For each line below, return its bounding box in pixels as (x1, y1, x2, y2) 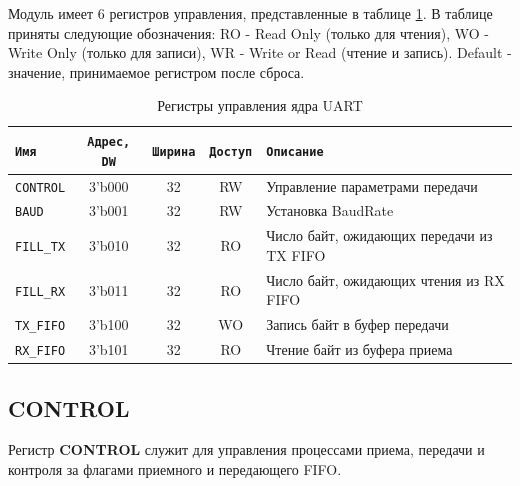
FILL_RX (15, 284, 66, 299)
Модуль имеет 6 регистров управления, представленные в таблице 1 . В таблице (8, 3, 493, 23)
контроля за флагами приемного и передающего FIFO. (8, 459, 342, 480)
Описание (266, 144, 324, 159)
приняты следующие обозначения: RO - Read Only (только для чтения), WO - (8, 22, 490, 43)
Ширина (152, 144, 196, 159)
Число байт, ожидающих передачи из (266, 225, 493, 246)
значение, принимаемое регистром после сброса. (8, 61, 305, 82)
